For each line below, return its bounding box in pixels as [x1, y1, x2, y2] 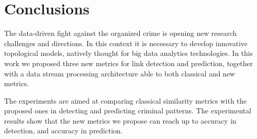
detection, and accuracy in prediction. [4, 125, 123, 136]
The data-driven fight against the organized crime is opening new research [4, 28, 237, 38]
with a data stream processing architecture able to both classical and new [4, 68, 235, 78]
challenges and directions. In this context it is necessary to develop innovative [4, 37, 248, 48]
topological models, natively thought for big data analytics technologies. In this [4, 48, 253, 58]
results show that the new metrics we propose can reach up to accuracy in [4, 115, 237, 126]
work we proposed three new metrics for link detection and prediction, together [4, 57, 253, 68]
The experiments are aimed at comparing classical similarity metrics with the [4, 95, 247, 106]
